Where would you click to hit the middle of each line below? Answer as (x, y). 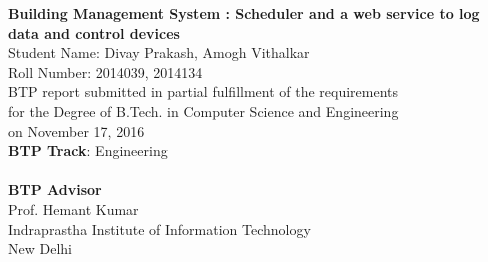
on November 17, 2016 (76, 130)
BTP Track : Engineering (88, 150)
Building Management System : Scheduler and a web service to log (244, 13)
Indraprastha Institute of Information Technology (159, 228)
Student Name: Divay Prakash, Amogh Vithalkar (159, 52)
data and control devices (94, 32)
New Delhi (40, 248)
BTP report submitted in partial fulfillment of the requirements (203, 91)
